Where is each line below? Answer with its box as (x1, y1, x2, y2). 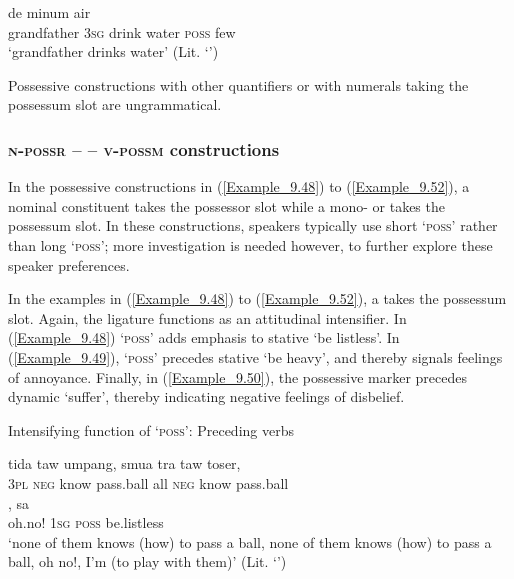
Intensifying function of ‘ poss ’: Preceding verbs (8, 419, 294, 440)
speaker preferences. (8, 254, 130, 275)
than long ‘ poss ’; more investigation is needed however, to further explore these (8, 234, 493, 255)
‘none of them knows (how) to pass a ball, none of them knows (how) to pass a (8, 531, 492, 552)
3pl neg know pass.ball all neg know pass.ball (8, 472, 289, 493)
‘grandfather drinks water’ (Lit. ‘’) (8, 41, 219, 62)
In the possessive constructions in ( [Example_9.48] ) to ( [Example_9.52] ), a (8, 176, 470, 197)
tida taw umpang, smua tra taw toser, (8, 453, 241, 474)
